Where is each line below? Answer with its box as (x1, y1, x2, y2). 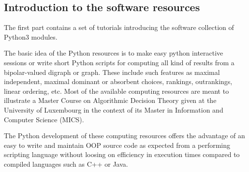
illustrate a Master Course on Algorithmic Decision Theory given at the (4, 95, 217, 105)
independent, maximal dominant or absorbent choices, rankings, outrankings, (4, 76, 233, 86)
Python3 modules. (4, 31, 58, 42)
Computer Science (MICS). (4, 114, 84, 124)
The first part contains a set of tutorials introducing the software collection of (4, 22, 234, 32)
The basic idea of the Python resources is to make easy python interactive (4, 48, 223, 58)
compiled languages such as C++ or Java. (4, 158, 128, 169)
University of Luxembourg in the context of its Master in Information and (4, 104, 223, 115)
